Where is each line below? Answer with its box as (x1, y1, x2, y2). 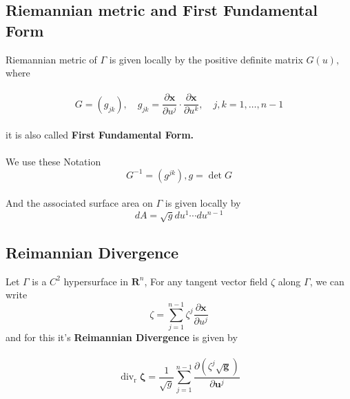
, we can (309, 274, 344, 288)
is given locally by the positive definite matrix (109, 52, 303, 66)
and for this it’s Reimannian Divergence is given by (6, 329, 238, 344)
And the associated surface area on (6, 196, 153, 210)
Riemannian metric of (6, 52, 97, 66)
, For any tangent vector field (144, 274, 268, 288)
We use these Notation (6, 154, 101, 169)
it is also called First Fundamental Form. (6, 127, 194, 141)
